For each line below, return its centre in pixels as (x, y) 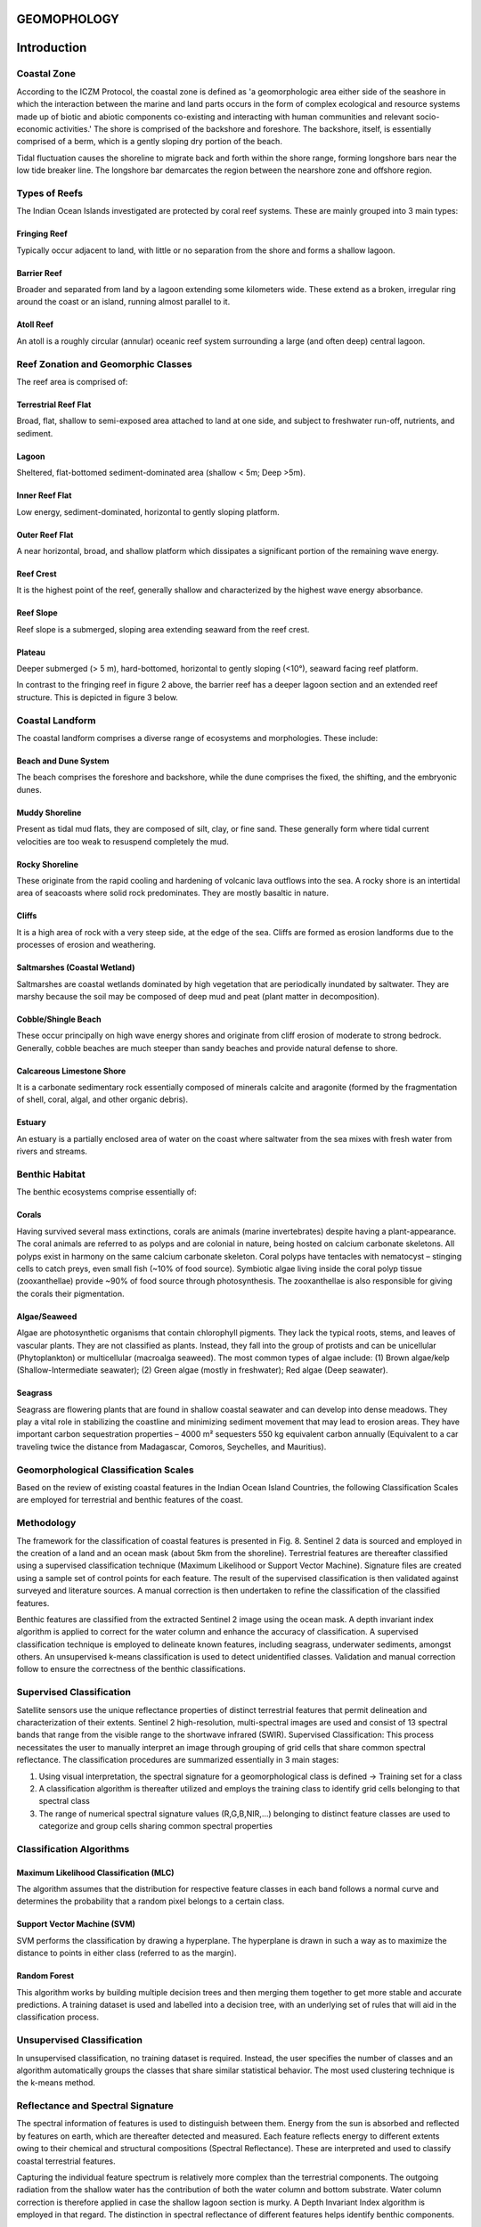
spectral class (65, 1801)
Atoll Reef (35, 324)
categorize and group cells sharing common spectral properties (156, 1826)
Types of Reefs (50, 193)
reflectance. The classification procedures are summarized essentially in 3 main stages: (178, 1760)
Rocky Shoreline (48, 864)
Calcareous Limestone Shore (71, 1071)
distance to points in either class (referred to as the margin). (126, 1953)
